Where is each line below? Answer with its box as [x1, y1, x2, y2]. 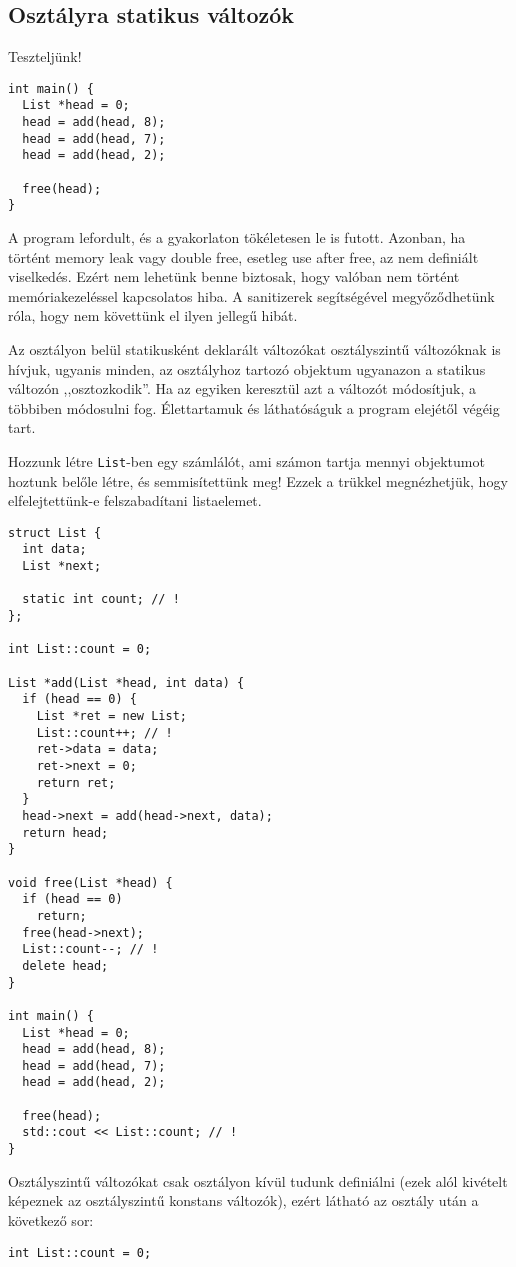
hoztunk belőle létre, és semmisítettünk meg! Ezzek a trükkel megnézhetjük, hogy [8, 470, 508, 491]
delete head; [22, 958, 109, 973]
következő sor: [8, 1209, 94, 1230]
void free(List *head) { [8, 875, 173, 890]
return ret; [36, 775, 116, 790]
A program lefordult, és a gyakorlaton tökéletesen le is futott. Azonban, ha [8, 227, 466, 248]
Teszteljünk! [8, 46, 82, 67]
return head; [22, 825, 109, 840]
